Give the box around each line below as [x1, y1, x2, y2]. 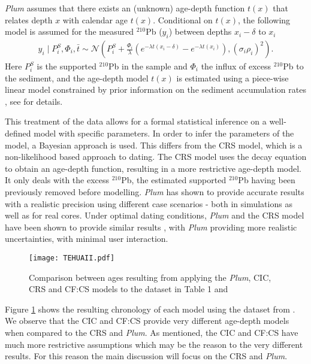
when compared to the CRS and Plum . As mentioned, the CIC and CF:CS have [5, 326, 298, 338]
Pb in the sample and [108, 60, 188, 72]
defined [5, 126, 31, 139]
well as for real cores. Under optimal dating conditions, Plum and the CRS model [5, 209, 304, 222]
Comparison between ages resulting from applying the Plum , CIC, [29, 271, 271, 283]
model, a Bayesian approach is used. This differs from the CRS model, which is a [5, 138, 303, 151]
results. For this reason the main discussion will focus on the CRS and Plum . [5, 350, 288, 362]
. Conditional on [153, 13, 213, 26]
